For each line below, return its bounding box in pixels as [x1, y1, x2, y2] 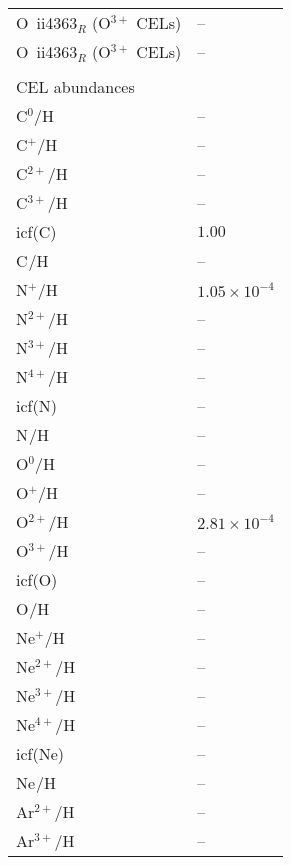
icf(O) [16, 568, 58, 591]
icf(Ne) [16, 742, 65, 765]
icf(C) [16, 220, 57, 243]
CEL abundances [16, 75, 135, 98]
